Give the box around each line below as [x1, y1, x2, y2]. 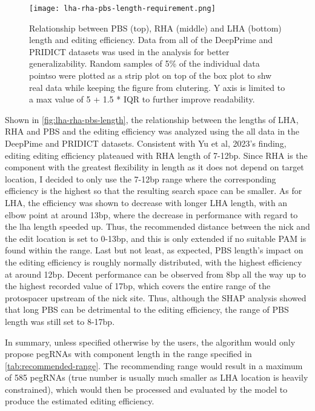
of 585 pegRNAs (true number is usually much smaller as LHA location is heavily [5, 371, 308, 384]
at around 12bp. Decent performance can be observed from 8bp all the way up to [5, 267, 307, 280]
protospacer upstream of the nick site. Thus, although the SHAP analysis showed [5, 291, 307, 304]
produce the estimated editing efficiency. [5, 395, 154, 407]
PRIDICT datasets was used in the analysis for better [29, 45, 230, 58]
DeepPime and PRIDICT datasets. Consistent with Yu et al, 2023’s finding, [5, 137, 287, 149]
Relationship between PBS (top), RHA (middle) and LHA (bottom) [29, 21, 282, 34]
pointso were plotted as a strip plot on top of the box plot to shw [29, 69, 272, 82]
